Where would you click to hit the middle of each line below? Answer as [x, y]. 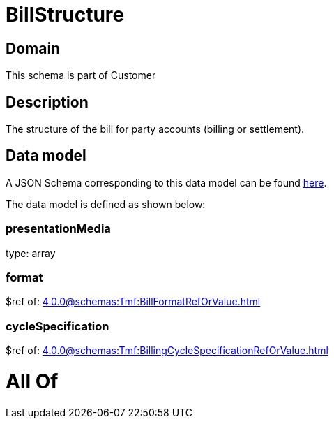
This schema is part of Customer [81, 75]
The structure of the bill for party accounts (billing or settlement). [155, 129]
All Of [32, 381]
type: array [31, 253]
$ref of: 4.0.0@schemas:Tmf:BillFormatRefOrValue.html [133, 302]
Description [47, 102]
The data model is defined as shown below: [106, 204]
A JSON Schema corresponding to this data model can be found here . [166, 182]
